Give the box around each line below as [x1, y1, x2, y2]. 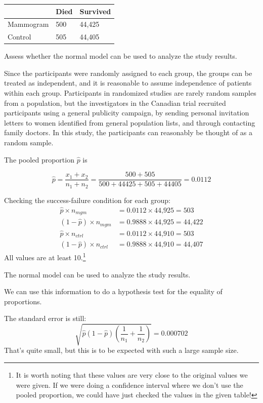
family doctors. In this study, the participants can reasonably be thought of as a [4, 127, 253, 138]
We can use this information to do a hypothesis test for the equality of [4, 286, 223, 297]
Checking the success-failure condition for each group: [4, 194, 170, 205]
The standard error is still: [4, 313, 86, 324]
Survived [79, 6, 111, 16]
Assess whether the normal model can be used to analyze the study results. [4, 51, 237, 61]
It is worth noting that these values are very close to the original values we [16, 370, 248, 380]
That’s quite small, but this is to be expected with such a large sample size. [4, 345, 239, 355]
